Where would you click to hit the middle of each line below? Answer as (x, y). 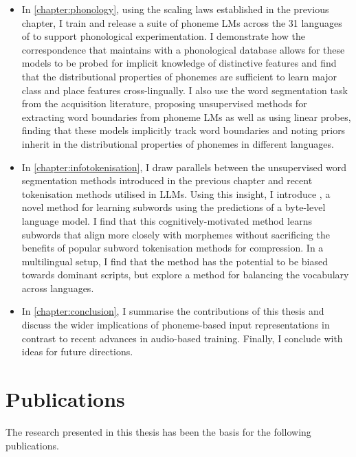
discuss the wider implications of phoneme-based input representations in (176, 325)
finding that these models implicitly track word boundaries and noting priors (183, 130)
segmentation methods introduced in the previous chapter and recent (167, 180)
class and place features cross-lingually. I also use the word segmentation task (185, 90)
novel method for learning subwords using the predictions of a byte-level (174, 207)
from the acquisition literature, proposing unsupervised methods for (164, 103)
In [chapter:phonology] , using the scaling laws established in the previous (175, 9)
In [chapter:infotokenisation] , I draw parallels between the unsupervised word (184, 167)
